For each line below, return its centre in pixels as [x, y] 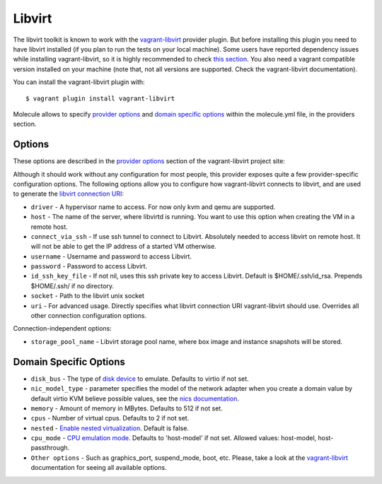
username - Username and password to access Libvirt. [111, 256]
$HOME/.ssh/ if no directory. [73, 285]
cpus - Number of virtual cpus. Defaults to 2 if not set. [110, 418]
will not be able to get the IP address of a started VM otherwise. [124, 247]
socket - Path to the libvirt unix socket [87, 296]
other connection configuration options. [89, 316]
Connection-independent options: [63, 329]
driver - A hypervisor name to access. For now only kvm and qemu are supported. [153, 207]
